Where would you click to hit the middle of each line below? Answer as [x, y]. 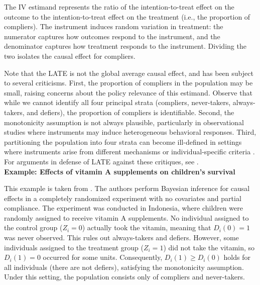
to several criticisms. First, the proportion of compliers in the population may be [128, 83]
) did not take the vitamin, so [209, 247]
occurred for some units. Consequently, [103, 257]
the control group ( [33, 227]
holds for [237, 257]
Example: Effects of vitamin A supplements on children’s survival [120, 171]
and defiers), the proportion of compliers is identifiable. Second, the [131, 112]
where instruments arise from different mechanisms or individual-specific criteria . [129, 152]
